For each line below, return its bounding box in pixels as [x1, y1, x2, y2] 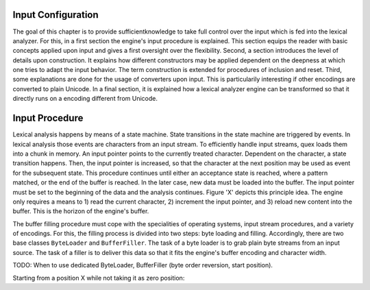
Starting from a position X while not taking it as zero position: [12, 274, 185, 282]
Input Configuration [12, 9, 99, 21]
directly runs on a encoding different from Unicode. [12, 95, 158, 103]
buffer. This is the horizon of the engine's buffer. [12, 207, 149, 215]
